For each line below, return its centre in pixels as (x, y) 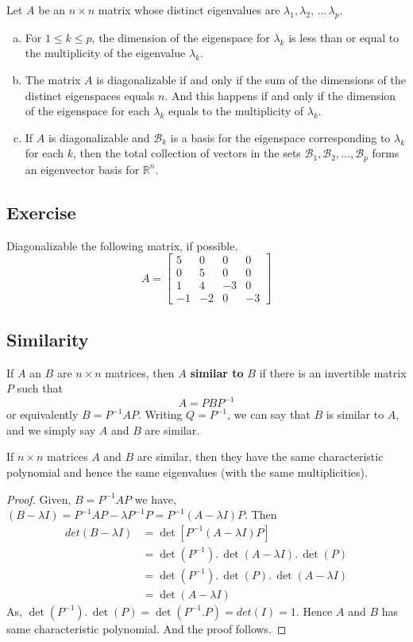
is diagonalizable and (99, 137)
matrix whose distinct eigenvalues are (189, 10)
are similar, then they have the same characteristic (260, 456)
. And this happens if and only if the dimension (280, 95)
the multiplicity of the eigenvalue (105, 53)
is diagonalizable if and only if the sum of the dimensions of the (251, 79)
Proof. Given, (39, 499)
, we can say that (269, 414)
